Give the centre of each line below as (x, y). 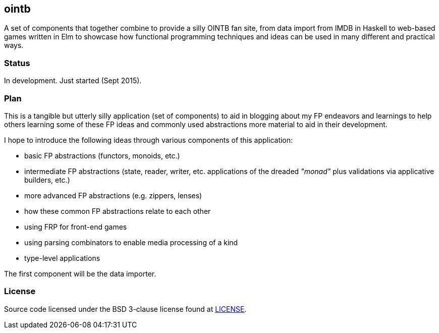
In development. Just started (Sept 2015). (73, 81)
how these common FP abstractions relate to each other (118, 211)
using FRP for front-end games (76, 227)
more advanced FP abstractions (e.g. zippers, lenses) (113, 195)
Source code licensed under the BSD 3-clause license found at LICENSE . (125, 309)
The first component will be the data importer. (80, 273)
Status (17, 63)
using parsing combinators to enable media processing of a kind (131, 242)
